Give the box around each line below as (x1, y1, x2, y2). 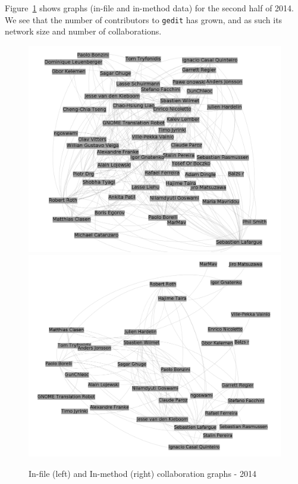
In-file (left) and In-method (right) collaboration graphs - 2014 (29, 467, 256, 479)
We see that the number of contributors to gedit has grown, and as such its (5, 13, 283, 26)
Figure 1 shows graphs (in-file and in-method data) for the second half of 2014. (5, 2, 294, 14)
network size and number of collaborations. (5, 25, 162, 37)
